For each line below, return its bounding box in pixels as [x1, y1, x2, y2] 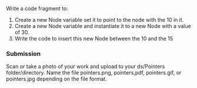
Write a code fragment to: [6, 5, 69, 12]
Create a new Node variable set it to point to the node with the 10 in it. [14, 16, 184, 23]
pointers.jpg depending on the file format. [6, 76, 107, 83]
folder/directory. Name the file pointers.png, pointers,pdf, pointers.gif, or [6, 69, 182, 76]
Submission [6, 49, 41, 57]
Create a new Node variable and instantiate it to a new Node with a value [14, 23, 191, 29]
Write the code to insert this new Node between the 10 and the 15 [14, 35, 173, 42]
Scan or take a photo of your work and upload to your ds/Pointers [6, 63, 165, 70]
